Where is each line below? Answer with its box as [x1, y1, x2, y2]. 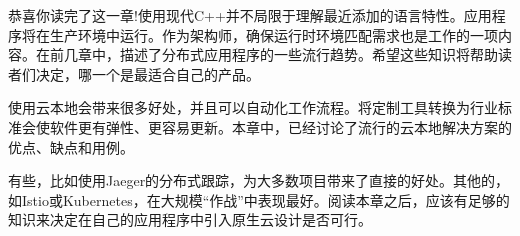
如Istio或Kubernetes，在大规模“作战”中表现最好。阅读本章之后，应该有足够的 [8, 189, 510, 210]
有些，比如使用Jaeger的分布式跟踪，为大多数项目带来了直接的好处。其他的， [8, 170, 510, 191]
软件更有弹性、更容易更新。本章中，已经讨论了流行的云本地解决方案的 [49, 116, 512, 137]
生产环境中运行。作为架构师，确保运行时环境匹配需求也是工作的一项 [49, 24, 498, 45]
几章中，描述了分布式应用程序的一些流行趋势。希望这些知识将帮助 [63, 44, 498, 65]
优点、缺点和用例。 [8, 136, 134, 157]
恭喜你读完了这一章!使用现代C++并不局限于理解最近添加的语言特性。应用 [8, 5, 492, 25]
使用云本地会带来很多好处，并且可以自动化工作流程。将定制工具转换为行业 [8, 97, 498, 118]
